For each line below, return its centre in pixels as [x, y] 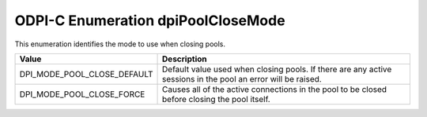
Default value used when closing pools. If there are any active [277, 69]
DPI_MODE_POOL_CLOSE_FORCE [82, 94]
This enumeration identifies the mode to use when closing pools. [120, 44]
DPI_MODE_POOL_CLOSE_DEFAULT [86, 74]
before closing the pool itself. [216, 99]
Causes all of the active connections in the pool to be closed [275, 89]
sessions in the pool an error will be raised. [242, 79]
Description [185, 59]
